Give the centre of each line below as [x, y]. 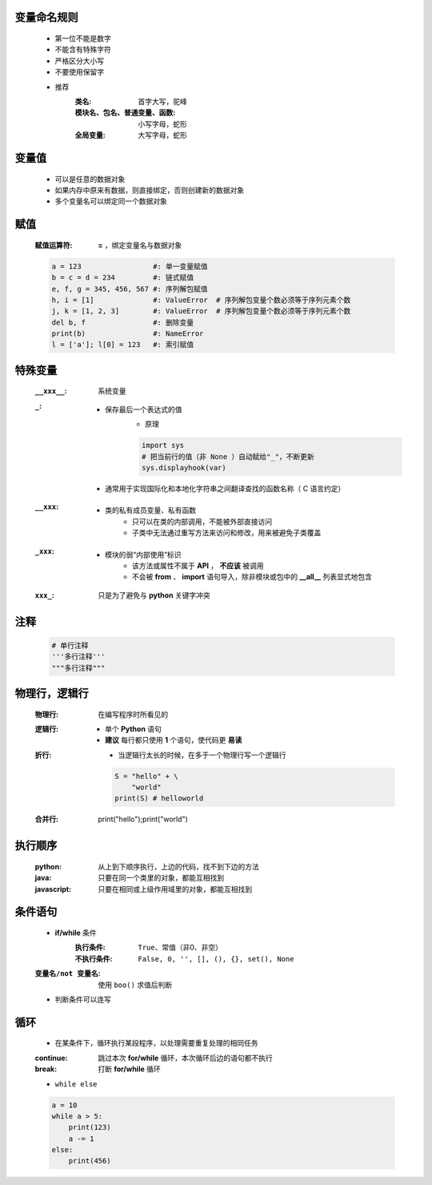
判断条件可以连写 [83, 999]
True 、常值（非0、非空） [180, 947]
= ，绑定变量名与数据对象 [140, 245]
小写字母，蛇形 [162, 123]
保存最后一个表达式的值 [144, 409]
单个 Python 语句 [133, 728]
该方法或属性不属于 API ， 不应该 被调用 [198, 566]
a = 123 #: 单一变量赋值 [130, 266]
